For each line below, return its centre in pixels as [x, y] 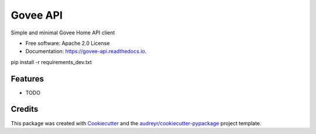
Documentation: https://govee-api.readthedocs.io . [86, 51]
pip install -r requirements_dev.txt [51, 62]
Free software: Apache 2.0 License [68, 43]
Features [27, 79]
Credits [25, 109]
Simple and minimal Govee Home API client [63, 33]
